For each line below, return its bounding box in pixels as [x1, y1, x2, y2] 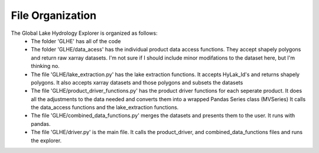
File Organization [11, 9, 97, 22]
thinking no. [31, 63, 60, 70]
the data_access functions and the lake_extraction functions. [31, 104, 179, 111]
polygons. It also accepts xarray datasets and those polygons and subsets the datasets [31, 79, 243, 86]
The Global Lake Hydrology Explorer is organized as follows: [11, 30, 158, 37]
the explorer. [31, 136, 62, 144]
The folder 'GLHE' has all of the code [31, 37, 121, 44]
